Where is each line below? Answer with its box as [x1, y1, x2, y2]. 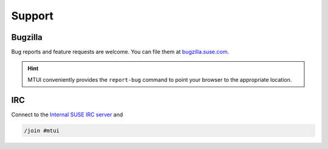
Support [11, 9, 54, 22]
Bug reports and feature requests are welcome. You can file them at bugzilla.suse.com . [11, 48, 229, 56]
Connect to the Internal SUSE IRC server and [11, 111, 123, 118]
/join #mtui [24, 127, 60, 134]
